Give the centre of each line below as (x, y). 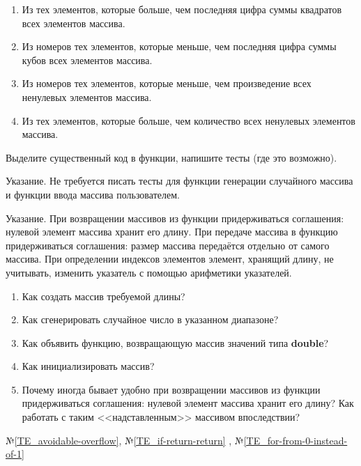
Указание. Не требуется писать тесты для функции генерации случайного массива (179, 181)
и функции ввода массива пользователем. (93, 194)
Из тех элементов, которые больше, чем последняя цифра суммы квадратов (182, 9)
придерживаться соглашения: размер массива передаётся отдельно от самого (168, 245)
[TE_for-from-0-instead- (295, 440)
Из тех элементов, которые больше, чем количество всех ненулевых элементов (189, 120)
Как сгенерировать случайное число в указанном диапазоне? (150, 319)
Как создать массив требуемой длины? (103, 296)
